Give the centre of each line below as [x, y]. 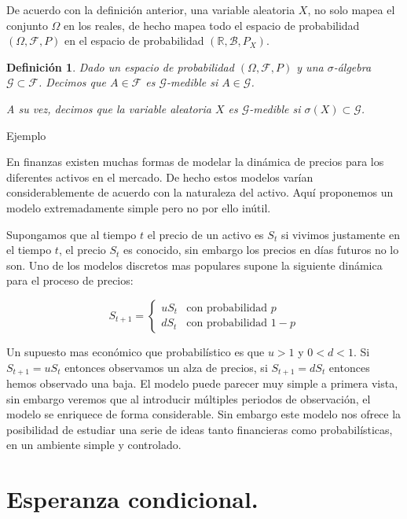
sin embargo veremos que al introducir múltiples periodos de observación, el [189, 398]
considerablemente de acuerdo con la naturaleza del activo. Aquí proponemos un [200, 192]
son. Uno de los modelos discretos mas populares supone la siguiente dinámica [194, 265]
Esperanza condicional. [132, 499]
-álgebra [352, 66]
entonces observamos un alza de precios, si [166, 367]
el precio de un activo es [205, 234]
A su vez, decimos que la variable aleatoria [109, 108]
